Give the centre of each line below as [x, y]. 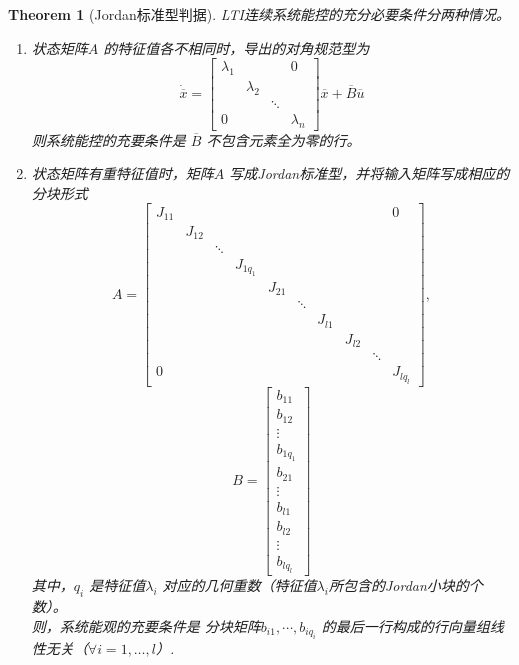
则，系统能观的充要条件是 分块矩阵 [146, 625]
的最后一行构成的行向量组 [405, 625]
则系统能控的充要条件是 [108, 139]
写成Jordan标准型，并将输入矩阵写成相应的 [369, 173]
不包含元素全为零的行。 [283, 139]
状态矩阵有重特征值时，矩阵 [122, 173]
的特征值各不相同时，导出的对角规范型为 [236, 47]
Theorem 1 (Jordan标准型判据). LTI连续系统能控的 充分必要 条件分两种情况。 [259, 14]
